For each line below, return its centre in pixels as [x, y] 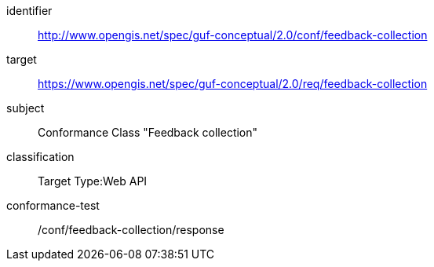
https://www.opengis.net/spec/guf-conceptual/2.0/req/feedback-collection [233, 84]
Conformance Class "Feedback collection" [148, 132]
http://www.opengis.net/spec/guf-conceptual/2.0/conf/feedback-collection [233, 35]
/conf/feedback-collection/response [131, 230]
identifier [29, 11]
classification [40, 157]
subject [26, 108]
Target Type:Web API [93, 181]
